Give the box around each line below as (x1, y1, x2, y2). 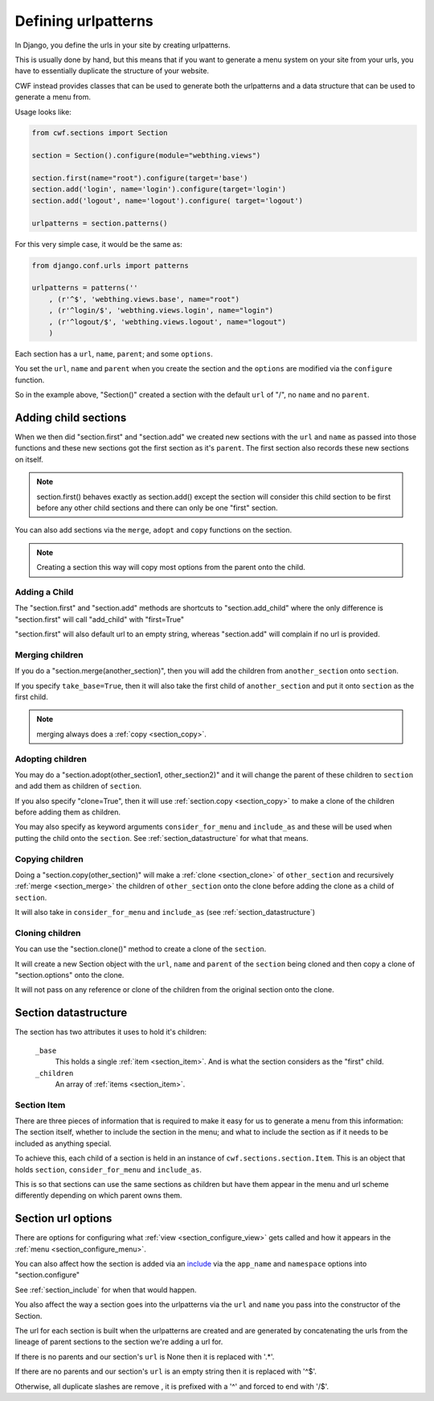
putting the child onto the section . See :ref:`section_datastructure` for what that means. (14, 833, 309, 843)
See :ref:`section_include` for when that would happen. (14, 1284, 197, 1295)
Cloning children (14, 927, 81, 938)
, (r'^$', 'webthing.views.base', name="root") (48, 295, 240, 303)
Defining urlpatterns (14, 12, 154, 30)
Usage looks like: (14, 107, 72, 117)
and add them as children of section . (14, 781, 142, 791)
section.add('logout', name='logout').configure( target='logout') (31, 196, 304, 205)
